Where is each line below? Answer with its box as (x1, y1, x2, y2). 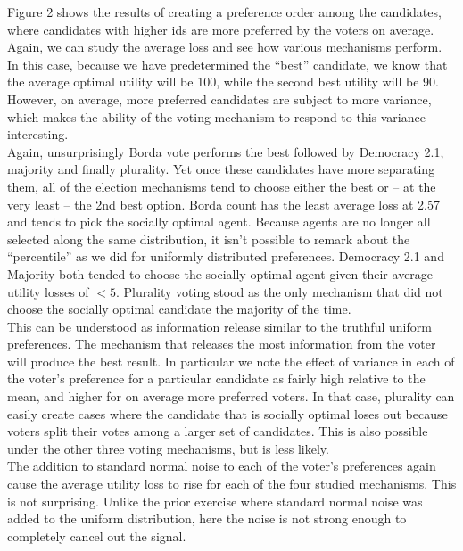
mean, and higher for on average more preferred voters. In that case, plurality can (7, 387, 455, 406)
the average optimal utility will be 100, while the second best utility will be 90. (7, 72, 439, 91)
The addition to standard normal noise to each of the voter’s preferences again (7, 456, 436, 475)
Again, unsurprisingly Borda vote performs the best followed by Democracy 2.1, (7, 142, 444, 160)
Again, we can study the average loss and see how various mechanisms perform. (7, 37, 442, 56)
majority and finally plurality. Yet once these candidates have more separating (7, 160, 435, 178)
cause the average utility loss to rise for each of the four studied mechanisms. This (7, 474, 457, 493)
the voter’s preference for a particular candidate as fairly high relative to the (7, 369, 426, 388)
